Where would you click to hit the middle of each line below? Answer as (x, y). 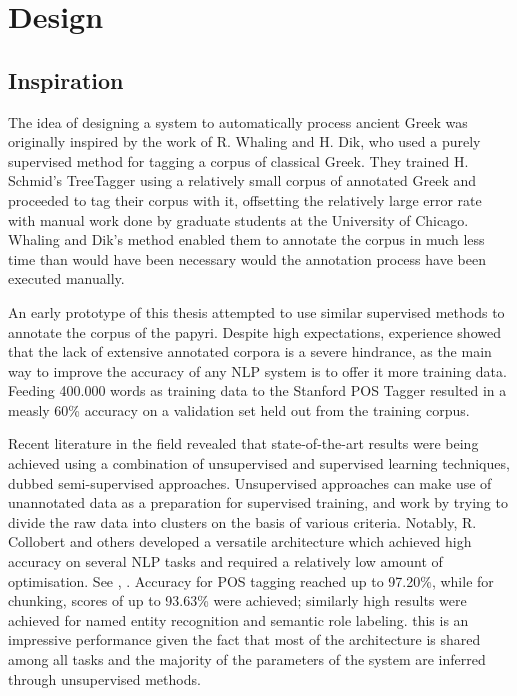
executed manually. (66, 278)
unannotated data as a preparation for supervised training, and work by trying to (258, 502)
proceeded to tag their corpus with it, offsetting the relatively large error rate (245, 199)
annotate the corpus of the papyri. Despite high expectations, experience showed (254, 331)
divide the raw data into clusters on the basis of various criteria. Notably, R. (242, 521)
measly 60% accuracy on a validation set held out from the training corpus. (239, 409)
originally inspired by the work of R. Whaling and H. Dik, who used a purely (244, 141)
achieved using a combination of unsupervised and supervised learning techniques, (259, 463)
